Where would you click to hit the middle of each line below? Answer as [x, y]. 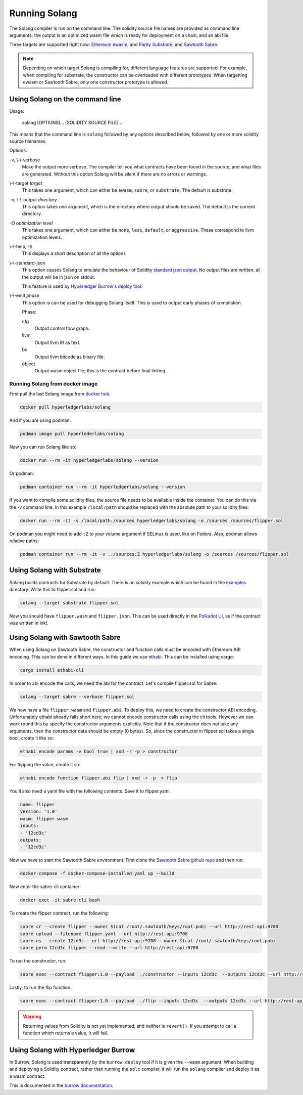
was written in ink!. [29, 623]
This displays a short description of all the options [74, 253]
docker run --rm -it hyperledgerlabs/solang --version [89, 461]
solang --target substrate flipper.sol [69, 603]
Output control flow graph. [62, 328]
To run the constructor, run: [38, 961]
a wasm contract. [27, 1076]
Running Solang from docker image [54, 384]
